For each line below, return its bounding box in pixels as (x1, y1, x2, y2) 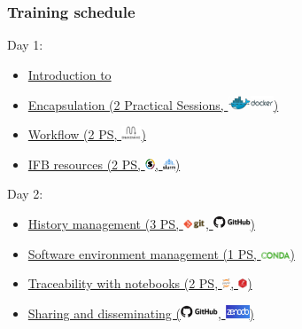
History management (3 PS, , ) (27, 215, 256, 233)
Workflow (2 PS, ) (27, 125, 146, 144)
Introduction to (27, 65, 112, 83)
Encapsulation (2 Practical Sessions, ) (27, 95, 279, 114)
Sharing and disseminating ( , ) (27, 304, 254, 322)
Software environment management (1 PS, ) (27, 244, 295, 262)
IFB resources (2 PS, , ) (27, 154, 181, 173)
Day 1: (7, 35, 43, 54)
